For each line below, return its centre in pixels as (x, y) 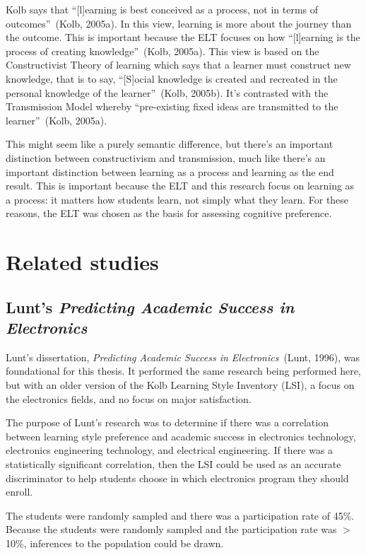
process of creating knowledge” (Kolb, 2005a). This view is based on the (163, 51)
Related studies (82, 262)
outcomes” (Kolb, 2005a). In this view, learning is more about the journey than (179, 23)
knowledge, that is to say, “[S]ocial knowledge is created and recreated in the (172, 78)
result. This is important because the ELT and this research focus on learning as (180, 186)
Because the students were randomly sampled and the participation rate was (171, 529)
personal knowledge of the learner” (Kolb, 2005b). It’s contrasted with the (167, 92)
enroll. (19, 492)
